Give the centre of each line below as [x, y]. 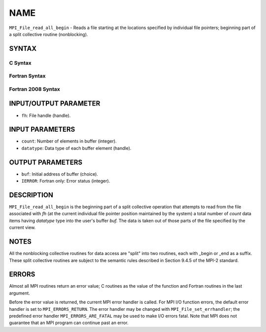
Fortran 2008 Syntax [34, 89]
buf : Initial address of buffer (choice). [60, 174]
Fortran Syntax [27, 76]
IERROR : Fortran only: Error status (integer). [66, 181]
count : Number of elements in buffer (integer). [69, 141]
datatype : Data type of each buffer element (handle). [76, 148]
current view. [22, 227]
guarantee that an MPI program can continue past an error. [69, 323]
